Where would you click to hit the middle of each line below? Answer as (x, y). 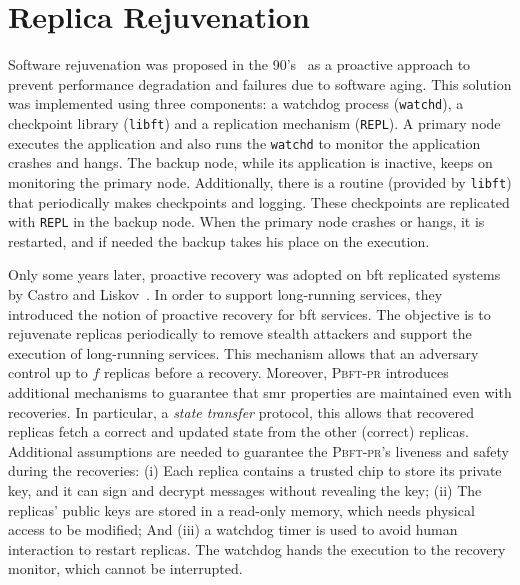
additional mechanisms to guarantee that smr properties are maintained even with (260, 391)
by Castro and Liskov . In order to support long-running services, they (225, 293)
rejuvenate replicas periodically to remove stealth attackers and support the (240, 333)
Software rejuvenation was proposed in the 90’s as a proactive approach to (239, 64)
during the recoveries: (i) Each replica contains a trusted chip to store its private (255, 470)
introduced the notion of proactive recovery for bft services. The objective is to (249, 313)
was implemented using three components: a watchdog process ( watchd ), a (236, 103)
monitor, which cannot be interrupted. (125, 568)
